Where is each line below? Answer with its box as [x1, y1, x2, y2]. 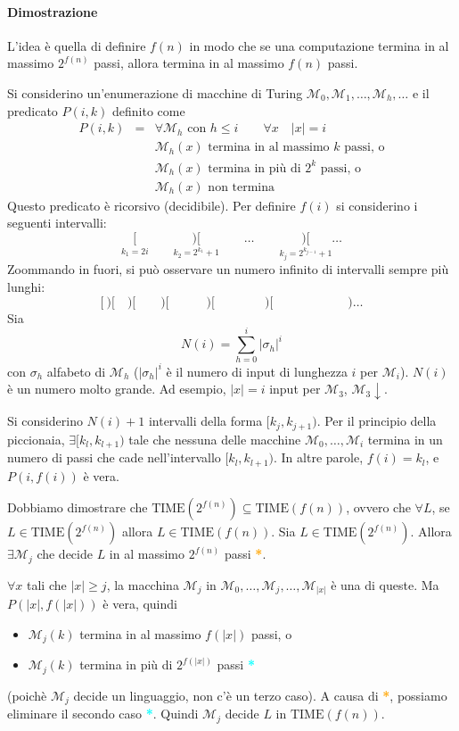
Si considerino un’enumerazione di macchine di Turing [7, 83, 303, 102]
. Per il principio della [316, 411, 437, 430]
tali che [27, 575, 67, 594]
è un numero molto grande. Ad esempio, [7, 379, 226, 398]
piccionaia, [7, 429, 65, 448]
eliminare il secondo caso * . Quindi [7, 704, 199, 723]
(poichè [7, 685, 47, 704]
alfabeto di [46, 361, 106, 380]
